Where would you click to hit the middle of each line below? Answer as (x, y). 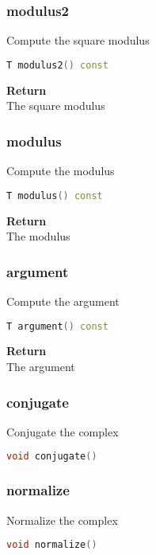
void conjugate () (52, 457)
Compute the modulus (61, 171)
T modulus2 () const (57, 65)
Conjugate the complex (63, 431)
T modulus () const (55, 195)
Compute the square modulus (78, 40)
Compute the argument (63, 301)
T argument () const (57, 326)
